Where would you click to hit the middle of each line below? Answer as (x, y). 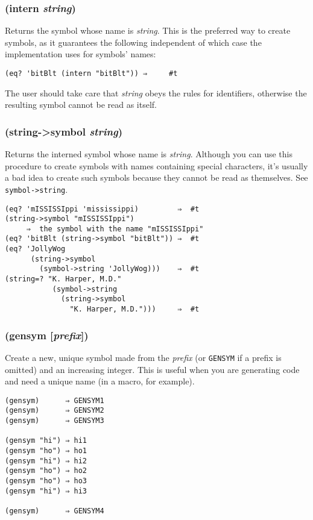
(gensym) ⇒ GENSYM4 (55, 511)
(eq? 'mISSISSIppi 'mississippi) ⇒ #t (102, 209)
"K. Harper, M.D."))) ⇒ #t (134, 309)
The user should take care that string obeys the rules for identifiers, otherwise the (156, 92)
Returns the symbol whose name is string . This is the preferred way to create (148, 30)
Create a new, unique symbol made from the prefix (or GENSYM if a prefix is (143, 357)
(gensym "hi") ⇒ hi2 (46, 461)
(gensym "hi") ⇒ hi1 (46, 441)
